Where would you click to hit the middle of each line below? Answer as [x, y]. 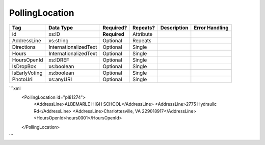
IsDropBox [24, 66]
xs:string [58, 40]
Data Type [61, 28]
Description [174, 28]
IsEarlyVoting [27, 73]
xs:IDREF [59, 60]
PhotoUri [22, 79]
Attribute [143, 34]
